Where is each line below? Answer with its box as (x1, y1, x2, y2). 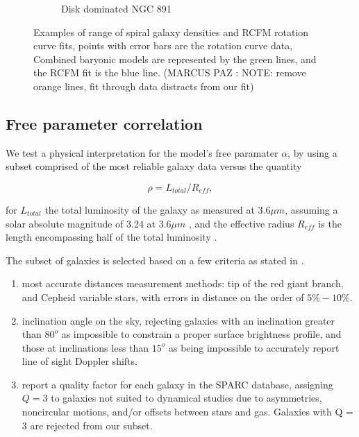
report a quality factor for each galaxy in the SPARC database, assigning (22, 377, 333, 391)
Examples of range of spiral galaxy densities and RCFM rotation (33, 24, 309, 39)
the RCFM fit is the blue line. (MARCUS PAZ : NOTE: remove (33, 65, 306, 80)
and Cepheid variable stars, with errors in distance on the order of (22, 289, 304, 304)
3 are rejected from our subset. (22, 418, 153, 432)
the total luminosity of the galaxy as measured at (44, 202, 255, 216)
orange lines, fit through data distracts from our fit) (33, 78, 254, 93)
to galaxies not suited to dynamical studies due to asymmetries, (51, 391, 322, 405)
